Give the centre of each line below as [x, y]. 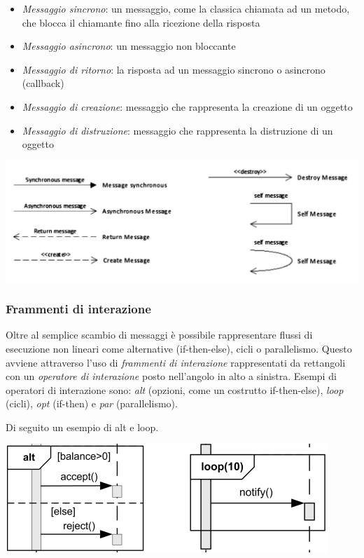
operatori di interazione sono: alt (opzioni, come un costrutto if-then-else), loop [175, 389]
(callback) [43, 83]
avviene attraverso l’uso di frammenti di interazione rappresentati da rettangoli [176, 362]
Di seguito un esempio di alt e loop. [82, 427]
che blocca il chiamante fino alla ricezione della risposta [141, 22]
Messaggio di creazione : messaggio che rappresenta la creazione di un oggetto [187, 106]
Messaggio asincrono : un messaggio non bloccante [129, 46]
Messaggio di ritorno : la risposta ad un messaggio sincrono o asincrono [174, 69]
